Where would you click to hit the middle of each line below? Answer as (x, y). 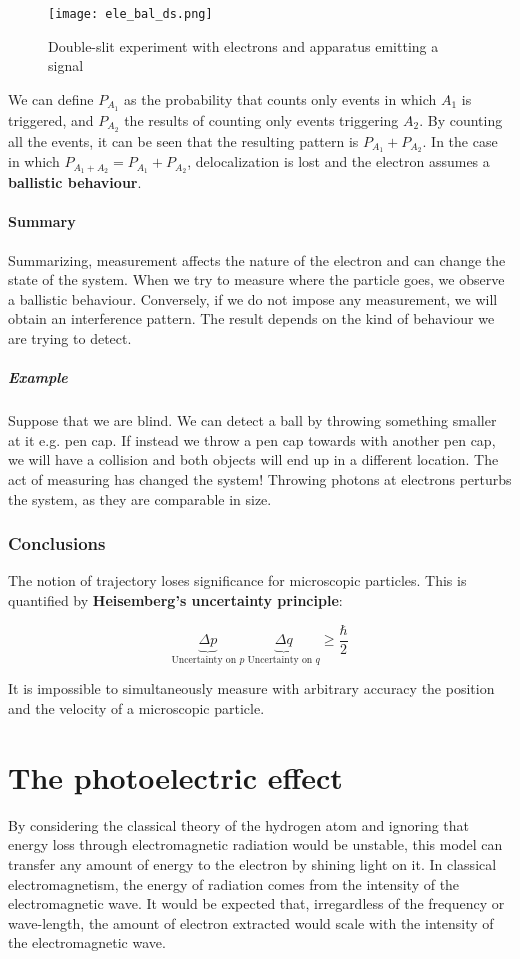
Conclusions (57, 543)
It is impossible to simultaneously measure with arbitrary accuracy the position (251, 688)
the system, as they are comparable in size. (140, 498)
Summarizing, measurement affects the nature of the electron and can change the (257, 259)
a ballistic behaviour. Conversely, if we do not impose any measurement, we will (253, 298)
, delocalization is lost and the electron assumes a (338, 161)
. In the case (460, 140)
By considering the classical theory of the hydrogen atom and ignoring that (239, 824)
